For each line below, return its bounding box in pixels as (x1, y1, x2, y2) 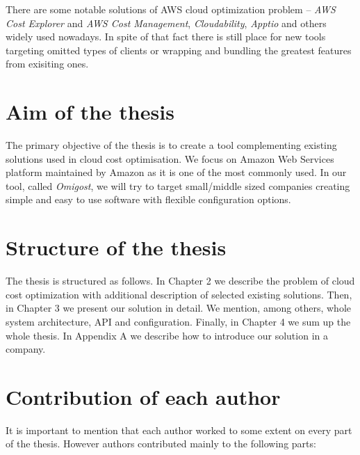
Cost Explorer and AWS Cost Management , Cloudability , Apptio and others (6, 15, 327, 30)
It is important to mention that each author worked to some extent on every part (6, 422, 352, 437)
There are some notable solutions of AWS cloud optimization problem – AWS (6, 2, 336, 16)
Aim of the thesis (6, 97, 174, 126)
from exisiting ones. (6, 56, 89, 71)
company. (6, 342, 46, 356)
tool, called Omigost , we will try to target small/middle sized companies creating (6, 178, 350, 193)
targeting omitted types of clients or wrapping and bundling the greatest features (6, 42, 352, 57)
